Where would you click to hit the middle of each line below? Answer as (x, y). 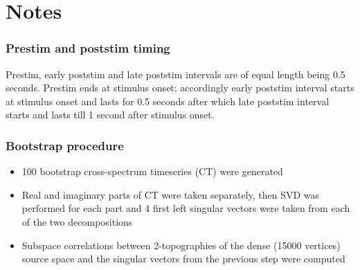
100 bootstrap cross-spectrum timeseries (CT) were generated (152, 171)
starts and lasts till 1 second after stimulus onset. (110, 115)
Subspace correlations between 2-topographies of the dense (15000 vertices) (181, 245)
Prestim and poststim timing (88, 48)
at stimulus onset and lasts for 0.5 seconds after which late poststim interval (168, 101)
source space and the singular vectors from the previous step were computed (183, 259)
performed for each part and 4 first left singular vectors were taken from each (186, 208)
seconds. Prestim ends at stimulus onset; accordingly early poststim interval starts (180, 88)
